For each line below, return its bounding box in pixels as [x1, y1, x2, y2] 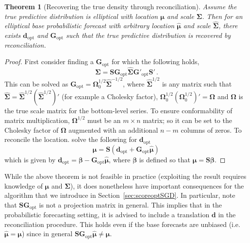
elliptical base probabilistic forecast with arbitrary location [4, 20, 175, 31]
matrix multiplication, [4, 115, 70, 125]
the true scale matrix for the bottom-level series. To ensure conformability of [4, 105, 233, 116]
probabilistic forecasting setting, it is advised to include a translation [4, 209, 210, 220]
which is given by [4, 154, 56, 164]
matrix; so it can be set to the [143, 115, 232, 125]
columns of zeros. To [181, 124, 242, 135]
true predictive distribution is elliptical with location [4, 11, 158, 21]
